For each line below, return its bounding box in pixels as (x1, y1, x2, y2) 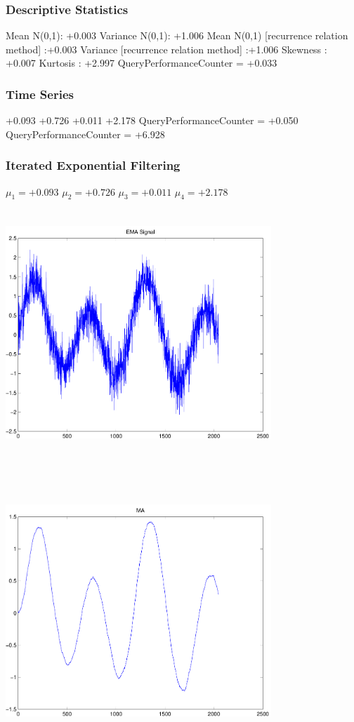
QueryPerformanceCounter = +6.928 (6, 126, 165, 141)
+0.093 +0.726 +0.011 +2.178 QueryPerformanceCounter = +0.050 (6, 113, 299, 128)
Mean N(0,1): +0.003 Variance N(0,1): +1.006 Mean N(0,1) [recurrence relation (6, 28, 348, 43)
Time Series (6, 85, 74, 102)
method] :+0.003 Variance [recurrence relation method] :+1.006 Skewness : (6, 41, 327, 56)
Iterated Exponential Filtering (6, 156, 181, 174)
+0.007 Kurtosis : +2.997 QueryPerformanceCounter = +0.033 (6, 55, 277, 70)
